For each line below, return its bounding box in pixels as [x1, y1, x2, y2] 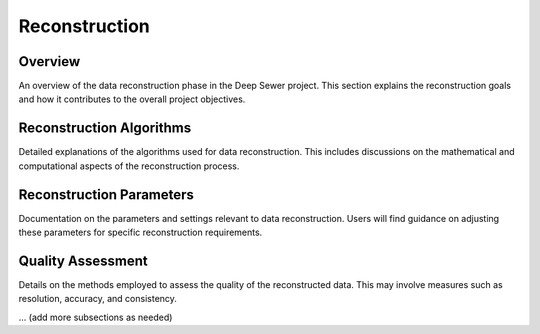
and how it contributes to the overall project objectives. [18, 93, 246, 105]
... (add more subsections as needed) [18, 311, 173, 323]
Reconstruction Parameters [18, 186, 195, 203]
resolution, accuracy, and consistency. [18, 293, 177, 305]
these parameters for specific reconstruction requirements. [18, 226, 263, 239]
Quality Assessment [18, 252, 149, 269]
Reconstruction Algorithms [18, 120, 192, 137]
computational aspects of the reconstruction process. [18, 160, 240, 172]
